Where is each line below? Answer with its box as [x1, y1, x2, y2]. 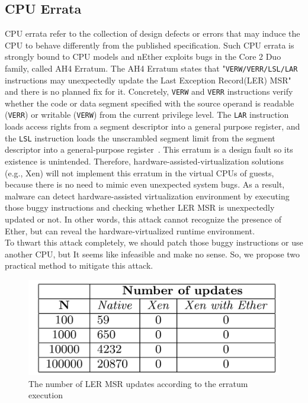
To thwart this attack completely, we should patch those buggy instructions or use [5, 236, 303, 249]
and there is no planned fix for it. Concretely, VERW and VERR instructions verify [5, 85, 293, 98]
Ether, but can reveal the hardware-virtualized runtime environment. [5, 224, 255, 237]
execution [28, 389, 63, 401]
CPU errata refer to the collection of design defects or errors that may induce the [5, 27, 300, 40]
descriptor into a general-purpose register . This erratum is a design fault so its [5, 143, 293, 156]
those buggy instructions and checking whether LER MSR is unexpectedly [5, 201, 275, 214]
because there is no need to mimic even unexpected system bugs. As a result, [5, 178, 285, 191]
